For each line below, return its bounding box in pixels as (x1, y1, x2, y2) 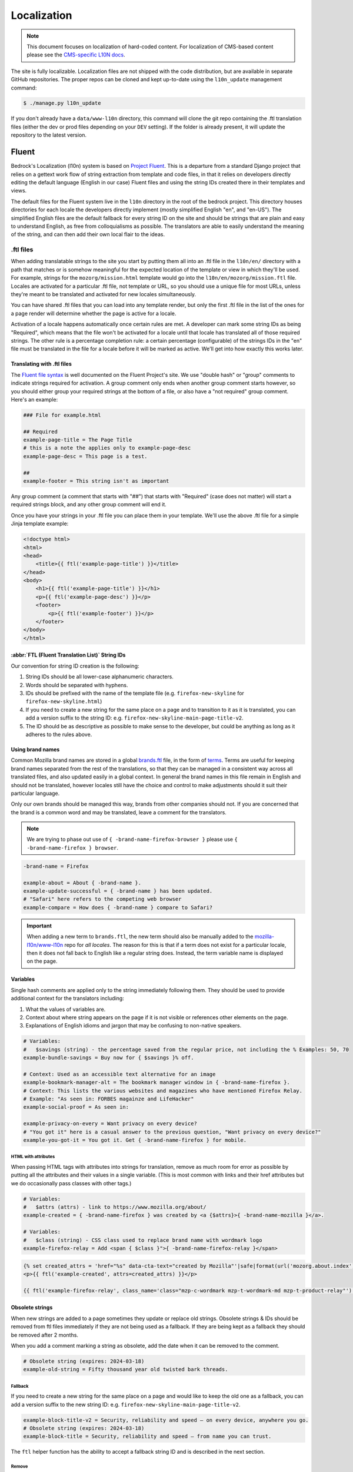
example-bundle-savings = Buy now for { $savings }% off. (23, 1055, 194, 1061)
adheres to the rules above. (25, 731, 92, 738)
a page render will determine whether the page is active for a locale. (11, 310, 176, 317)
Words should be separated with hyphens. (25, 681, 128, 688)
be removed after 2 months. (11, 1331, 79, 1338)
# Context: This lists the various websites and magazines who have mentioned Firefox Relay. (23, 1087, 303, 1094)
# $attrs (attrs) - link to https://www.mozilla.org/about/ (23, 1204, 207, 1211)
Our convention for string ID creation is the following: (11, 662, 139, 669)
